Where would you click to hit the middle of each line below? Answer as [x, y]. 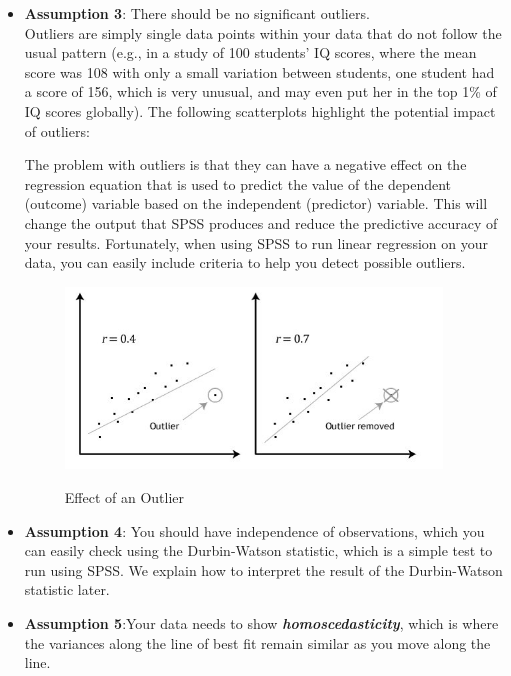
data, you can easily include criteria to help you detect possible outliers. [245, 262]
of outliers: [57, 130]
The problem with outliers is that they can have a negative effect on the [245, 164]
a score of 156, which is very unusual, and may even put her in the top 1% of [260, 91]
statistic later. [67, 589]
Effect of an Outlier [124, 496]
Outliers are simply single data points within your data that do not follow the [263, 32]
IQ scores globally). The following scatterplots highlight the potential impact [260, 110]
